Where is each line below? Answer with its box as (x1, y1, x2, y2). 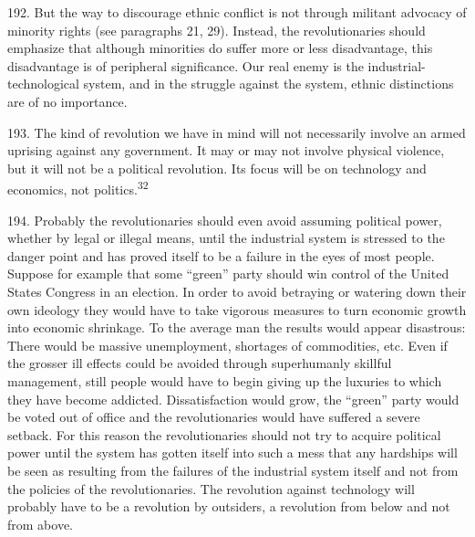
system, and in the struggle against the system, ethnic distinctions (83, 74, 454, 93)
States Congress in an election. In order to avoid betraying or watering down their (7, 281, 467, 300)
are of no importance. (7, 91, 128, 111)
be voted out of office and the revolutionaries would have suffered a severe (7, 407, 420, 426)
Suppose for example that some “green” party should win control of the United (7, 264, 449, 283)
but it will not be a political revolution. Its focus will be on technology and (7, 158, 427, 177)
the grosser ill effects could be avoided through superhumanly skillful (7, 353, 392, 373)
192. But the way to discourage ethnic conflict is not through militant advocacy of (7, 3, 467, 21)
